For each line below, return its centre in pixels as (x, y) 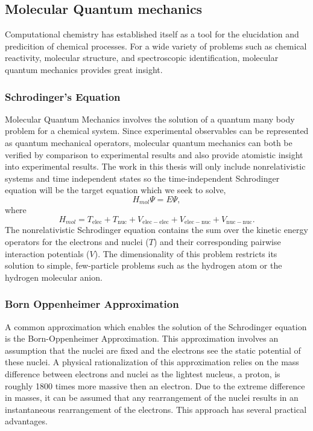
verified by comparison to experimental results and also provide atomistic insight (154, 154)
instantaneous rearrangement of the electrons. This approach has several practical (156, 409)
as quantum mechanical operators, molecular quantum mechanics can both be (149, 142)
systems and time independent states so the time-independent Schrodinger (142, 178)
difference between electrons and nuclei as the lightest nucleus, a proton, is (143, 374)
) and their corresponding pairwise (217, 242)
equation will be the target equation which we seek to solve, (115, 190)
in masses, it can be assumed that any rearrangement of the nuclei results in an (152, 397)
